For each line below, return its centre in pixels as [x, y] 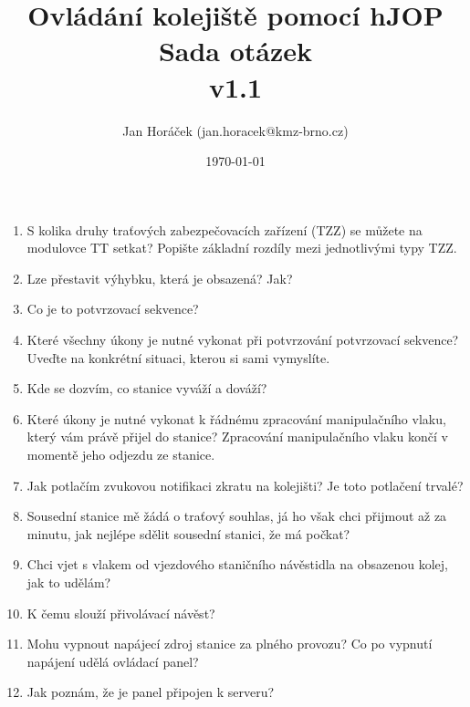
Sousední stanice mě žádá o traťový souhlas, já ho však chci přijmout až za [237, 516]
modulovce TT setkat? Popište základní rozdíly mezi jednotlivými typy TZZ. [242, 248]
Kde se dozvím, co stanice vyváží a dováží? [147, 388]
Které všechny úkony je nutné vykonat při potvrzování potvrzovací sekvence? [243, 340]
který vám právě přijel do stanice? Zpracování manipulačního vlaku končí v [237, 437]
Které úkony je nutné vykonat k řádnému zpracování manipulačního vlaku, [236, 418]
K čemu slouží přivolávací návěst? [121, 613]
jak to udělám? [69, 582]
